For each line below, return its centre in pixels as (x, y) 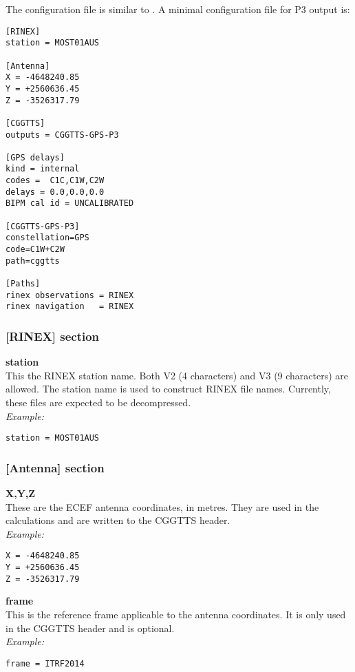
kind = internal (43, 169)
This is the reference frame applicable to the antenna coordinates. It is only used (176, 614)
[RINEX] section (53, 336)
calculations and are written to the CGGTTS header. (118, 520)
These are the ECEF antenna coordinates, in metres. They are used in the (162, 506)
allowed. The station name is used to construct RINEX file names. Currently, (168, 389)
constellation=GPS (47, 238)
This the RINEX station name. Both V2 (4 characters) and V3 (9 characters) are (177, 375)
